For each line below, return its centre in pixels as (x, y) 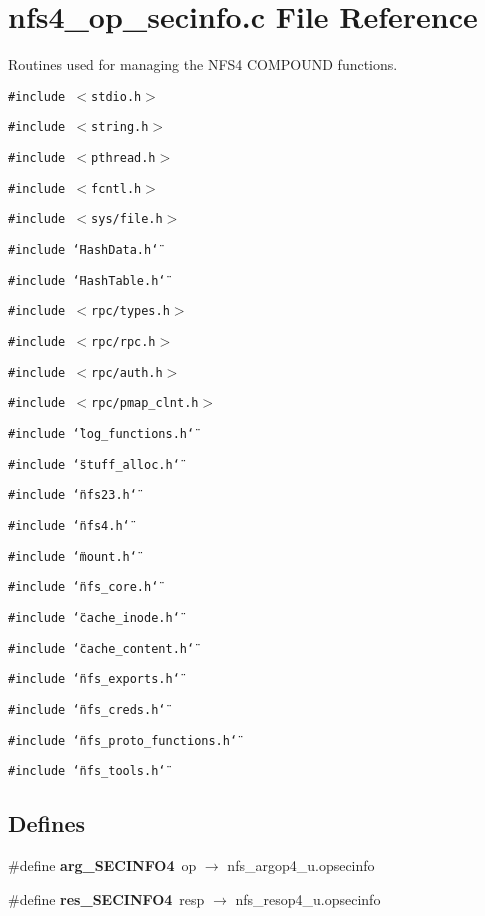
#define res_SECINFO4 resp (106, 898)
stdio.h (116, 96)
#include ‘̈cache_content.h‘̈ (101, 648)
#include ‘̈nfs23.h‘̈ (72, 495)
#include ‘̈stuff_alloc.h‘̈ (94, 464)
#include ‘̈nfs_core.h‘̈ (83, 587)
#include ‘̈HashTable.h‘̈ (87, 280)
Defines (47, 823)
